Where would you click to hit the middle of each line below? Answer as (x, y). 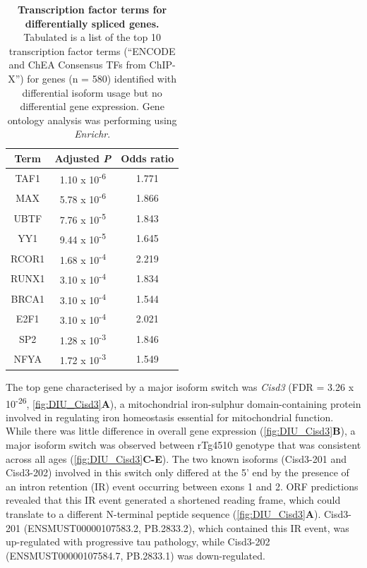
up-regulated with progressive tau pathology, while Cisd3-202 (138, 542)
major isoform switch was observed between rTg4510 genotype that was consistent (183, 445)
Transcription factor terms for (92, 9)
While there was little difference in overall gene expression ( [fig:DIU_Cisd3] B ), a (181, 431)
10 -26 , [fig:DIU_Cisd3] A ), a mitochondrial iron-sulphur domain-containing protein (183, 402)
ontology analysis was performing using (92, 120)
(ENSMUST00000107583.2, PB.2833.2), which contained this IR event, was (186, 527)
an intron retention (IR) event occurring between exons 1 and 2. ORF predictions (182, 486)
